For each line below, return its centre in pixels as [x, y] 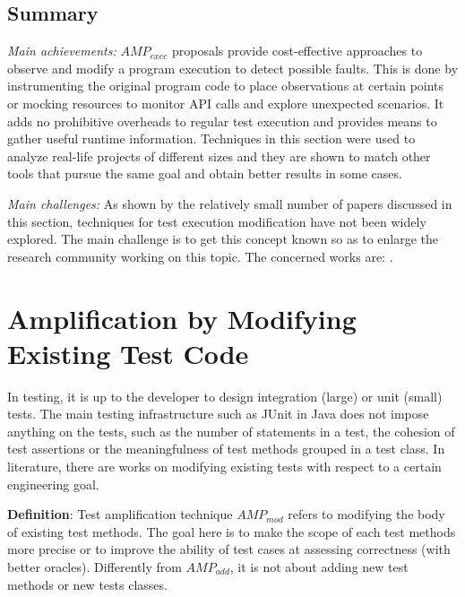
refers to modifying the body [366, 514]
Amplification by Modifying [182, 318]
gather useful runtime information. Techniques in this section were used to [211, 138]
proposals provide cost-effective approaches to [297, 51]
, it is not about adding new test [319, 566]
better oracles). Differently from [95, 566]
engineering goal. [53, 484]
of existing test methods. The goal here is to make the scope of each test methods [232, 531]
